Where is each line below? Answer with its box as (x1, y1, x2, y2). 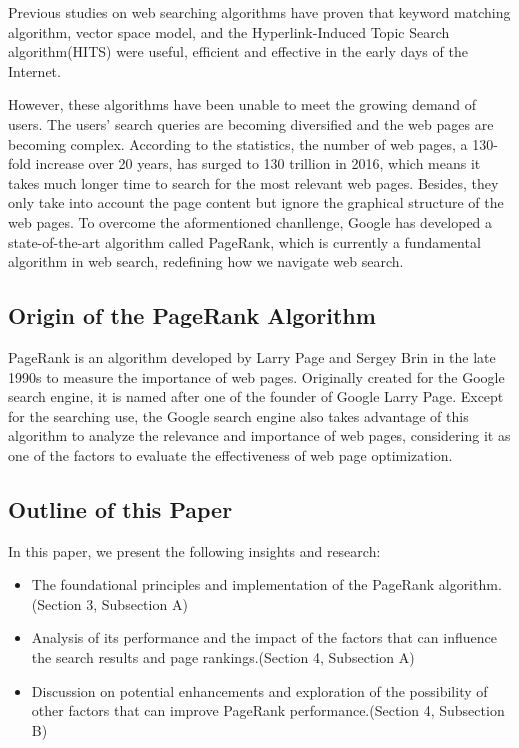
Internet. (8, 60, 61, 81)
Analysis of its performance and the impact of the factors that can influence (31, 627, 497, 648)
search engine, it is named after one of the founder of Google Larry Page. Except (8, 386, 504, 407)
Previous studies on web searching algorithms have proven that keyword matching (8, 2, 511, 22)
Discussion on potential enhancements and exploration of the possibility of (31, 680, 488, 701)
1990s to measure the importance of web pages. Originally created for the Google (8, 366, 505, 387)
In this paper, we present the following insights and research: (8, 540, 381, 561)
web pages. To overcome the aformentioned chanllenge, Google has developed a (8, 211, 493, 232)
